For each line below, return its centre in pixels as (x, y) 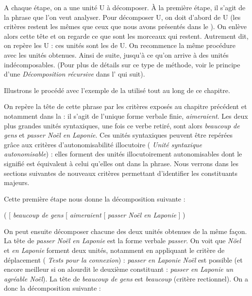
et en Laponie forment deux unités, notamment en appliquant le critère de (114, 250)
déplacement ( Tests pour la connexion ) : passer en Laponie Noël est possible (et (123, 259)
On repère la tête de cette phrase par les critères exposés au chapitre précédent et (126, 106)
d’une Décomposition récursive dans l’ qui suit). (75, 74)
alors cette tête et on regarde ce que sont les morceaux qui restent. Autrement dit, (126, 36)
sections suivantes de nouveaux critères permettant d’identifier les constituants (121, 173)
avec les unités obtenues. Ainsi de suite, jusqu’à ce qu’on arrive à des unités (116, 55)
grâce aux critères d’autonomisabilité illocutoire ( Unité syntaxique (103, 144)
